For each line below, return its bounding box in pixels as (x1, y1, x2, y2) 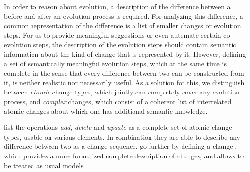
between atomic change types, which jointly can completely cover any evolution (4, 87, 240, 97)
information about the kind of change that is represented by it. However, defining (4, 48, 246, 59)
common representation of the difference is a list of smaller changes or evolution (4, 20, 241, 31)
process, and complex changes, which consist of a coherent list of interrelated (4, 96, 232, 106)
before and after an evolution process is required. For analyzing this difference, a (4, 11, 243, 21)
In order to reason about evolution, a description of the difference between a (4, 1, 231, 11)
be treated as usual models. (4, 160, 85, 170)
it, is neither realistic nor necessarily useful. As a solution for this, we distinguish (4, 77, 245, 87)
